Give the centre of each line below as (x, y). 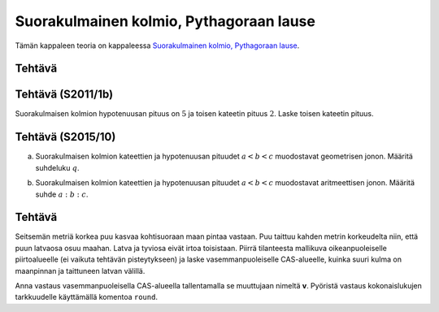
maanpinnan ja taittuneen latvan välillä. (80, 271)
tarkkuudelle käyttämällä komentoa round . (87, 297)
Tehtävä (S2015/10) (65, 137)
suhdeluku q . (58, 167)
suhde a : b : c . (62, 194)
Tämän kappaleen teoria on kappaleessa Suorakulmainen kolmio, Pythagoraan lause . (157, 45)
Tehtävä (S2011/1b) (64, 95)
